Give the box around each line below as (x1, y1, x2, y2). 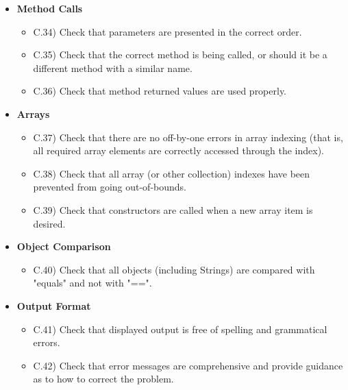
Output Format (16, 298, 91, 313)
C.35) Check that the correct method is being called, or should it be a (33, 47, 327, 62)
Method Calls (16, 1, 83, 15)
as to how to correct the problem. (33, 371, 174, 386)
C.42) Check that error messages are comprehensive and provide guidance (33, 358, 343, 372)
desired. (33, 216, 66, 230)
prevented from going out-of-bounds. (33, 180, 187, 194)
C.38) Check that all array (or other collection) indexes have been (33, 166, 310, 180)
